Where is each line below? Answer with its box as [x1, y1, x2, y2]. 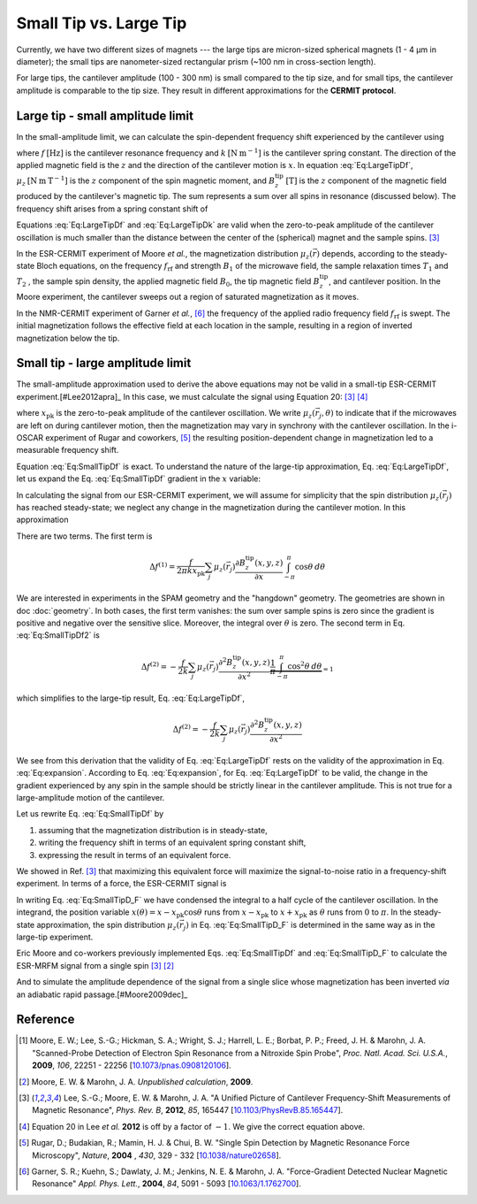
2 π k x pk [177, 565, 206, 578]
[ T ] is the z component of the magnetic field [285, 175, 447, 186]
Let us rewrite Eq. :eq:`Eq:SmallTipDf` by [16, 809, 164, 819]
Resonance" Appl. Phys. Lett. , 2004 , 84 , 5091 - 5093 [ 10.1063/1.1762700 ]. [32, 1178, 302, 1189]
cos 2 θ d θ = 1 [287, 660, 335, 674]
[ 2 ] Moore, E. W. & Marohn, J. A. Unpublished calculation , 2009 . [19, 1076, 254, 1087]
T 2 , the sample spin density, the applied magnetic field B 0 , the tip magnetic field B [16, 275, 320, 288]
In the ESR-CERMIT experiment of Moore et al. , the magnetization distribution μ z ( [16, 248, 313, 261]
